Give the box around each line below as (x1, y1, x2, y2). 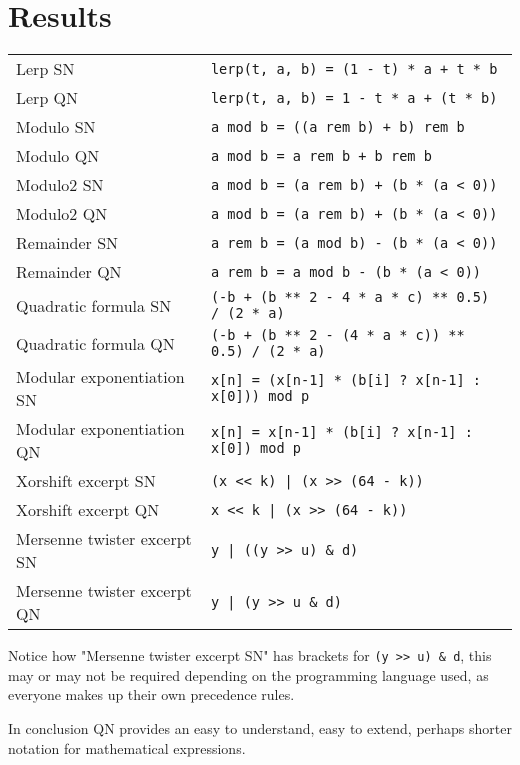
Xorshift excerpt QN (16, 498, 160, 522)
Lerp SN (16, 57, 75, 81)
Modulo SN (16, 115, 96, 139)
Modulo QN (16, 144, 100, 168)
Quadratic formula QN (16, 331, 175, 355)
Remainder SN (16, 231, 119, 255)
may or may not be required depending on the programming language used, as (8, 664, 489, 685)
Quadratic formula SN (16, 293, 172, 317)
